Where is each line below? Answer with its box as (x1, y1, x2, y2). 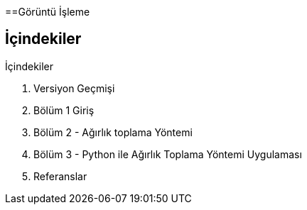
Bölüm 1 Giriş (33, 104, 95, 116)
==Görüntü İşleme (5, 6, 90, 18)
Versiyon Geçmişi (33, 82, 115, 94)
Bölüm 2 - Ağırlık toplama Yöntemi (33, 126, 193, 138)
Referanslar (33, 170, 87, 182)
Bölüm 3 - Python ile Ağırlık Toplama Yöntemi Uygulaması (33, 148, 302, 160)
